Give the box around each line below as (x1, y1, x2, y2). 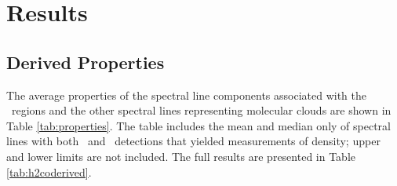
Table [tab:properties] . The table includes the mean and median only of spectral (6, 117, 391, 133)
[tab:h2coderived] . (6, 163, 92, 180)
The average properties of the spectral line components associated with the (6, 86, 367, 103)
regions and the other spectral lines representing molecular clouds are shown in (11, 102, 392, 119)
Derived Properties (6, 49, 165, 74)
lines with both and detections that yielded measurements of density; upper (6, 133, 381, 149)
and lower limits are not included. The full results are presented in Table (6, 148, 356, 164)
